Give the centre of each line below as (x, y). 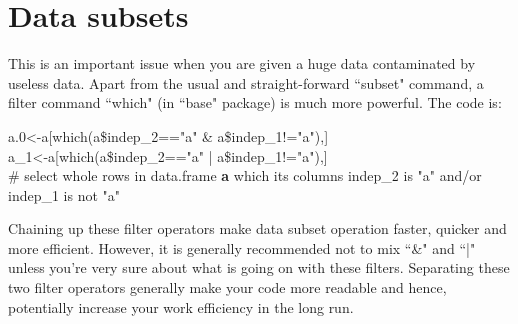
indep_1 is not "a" (64, 194)
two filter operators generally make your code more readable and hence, (227, 287)
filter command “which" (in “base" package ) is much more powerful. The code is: (255, 102)
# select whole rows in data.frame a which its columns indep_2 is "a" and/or (245, 175)
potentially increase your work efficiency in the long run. (181, 306)
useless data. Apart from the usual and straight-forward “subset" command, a (246, 82)
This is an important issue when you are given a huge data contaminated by (242, 63)
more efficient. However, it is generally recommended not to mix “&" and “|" (242, 247)
